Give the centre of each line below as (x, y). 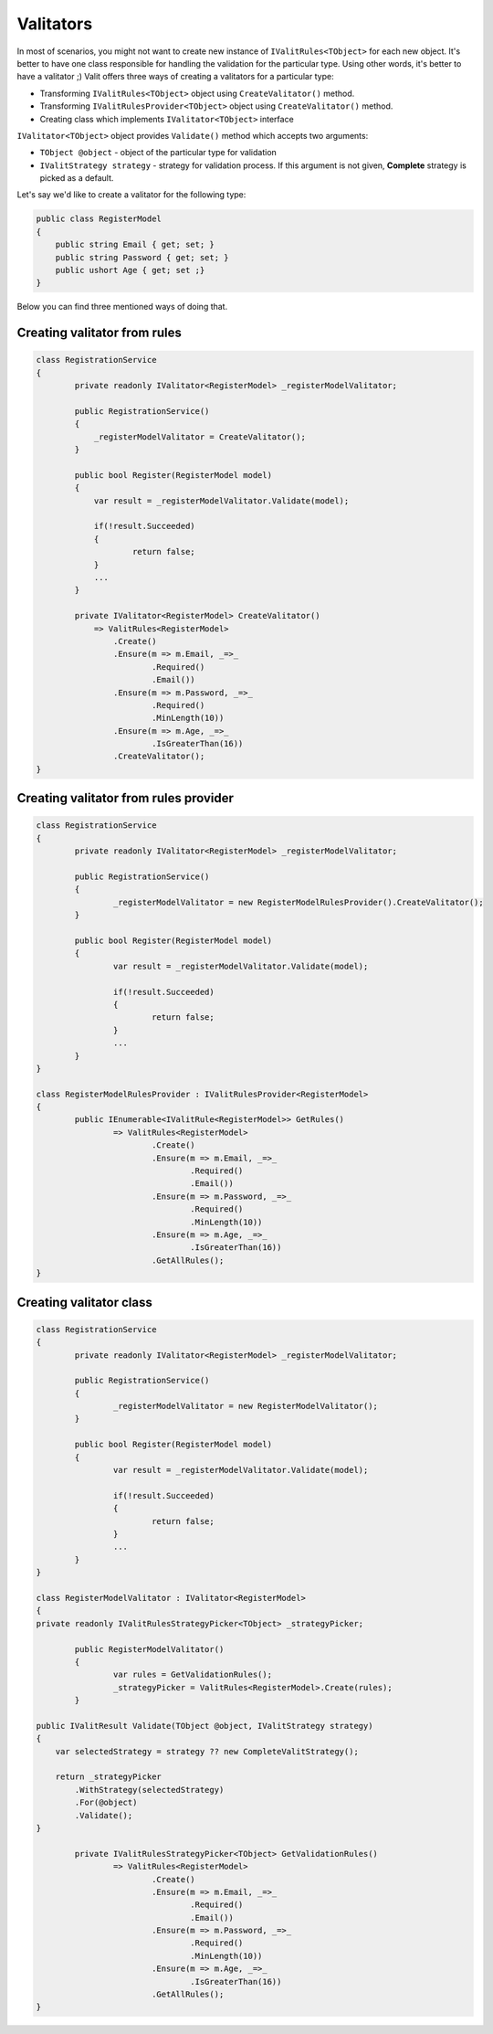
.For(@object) (106, 1803)
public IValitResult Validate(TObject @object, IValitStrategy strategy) (205, 1726)
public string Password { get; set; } (142, 257)
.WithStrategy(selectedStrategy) (149, 1790)
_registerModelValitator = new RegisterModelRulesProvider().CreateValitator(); (298, 902)
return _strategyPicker (108, 1777)
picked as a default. (77, 178)
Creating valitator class (84, 1302)
